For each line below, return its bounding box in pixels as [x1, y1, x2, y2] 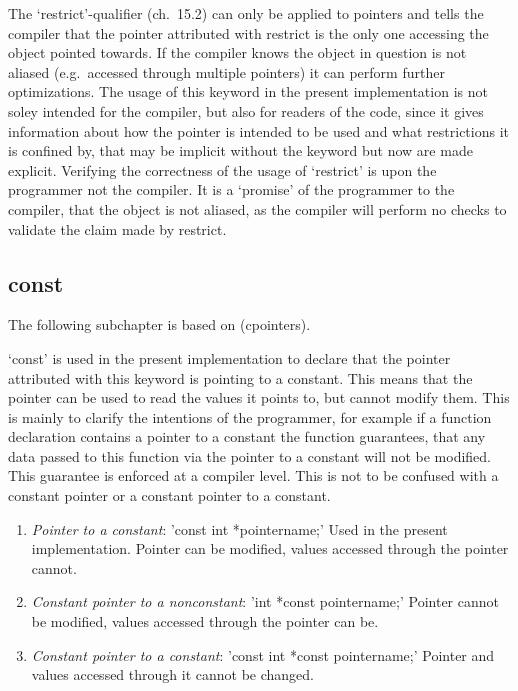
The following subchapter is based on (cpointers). [8, 314, 311, 335]
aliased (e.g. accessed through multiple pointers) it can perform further [8, 61, 445, 82]
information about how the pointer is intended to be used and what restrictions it [8, 120, 510, 141]
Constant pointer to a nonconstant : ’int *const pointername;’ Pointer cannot [31, 591, 499, 612]
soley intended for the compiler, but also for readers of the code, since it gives [8, 100, 484, 121]
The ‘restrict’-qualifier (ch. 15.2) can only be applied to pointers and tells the [8, 3, 484, 23]
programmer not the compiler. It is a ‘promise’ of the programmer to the [8, 179, 455, 200]
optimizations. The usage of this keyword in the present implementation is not [8, 81, 488, 102]
